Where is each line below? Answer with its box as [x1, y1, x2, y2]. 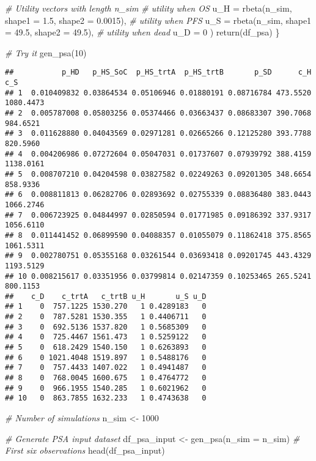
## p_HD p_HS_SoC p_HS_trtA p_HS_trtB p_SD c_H [5, 68, 312, 77]
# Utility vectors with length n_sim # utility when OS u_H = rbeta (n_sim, [5, 2, 292, 14]
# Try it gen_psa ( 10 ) [5, 46, 87, 59]
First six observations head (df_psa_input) [5, 444, 165, 457]
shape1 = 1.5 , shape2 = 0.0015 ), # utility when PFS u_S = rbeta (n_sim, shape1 [5, 13, 312, 26]
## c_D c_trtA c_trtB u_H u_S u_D [5, 292, 207, 301]
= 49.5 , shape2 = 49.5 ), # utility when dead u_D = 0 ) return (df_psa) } [5, 26, 280, 39]
